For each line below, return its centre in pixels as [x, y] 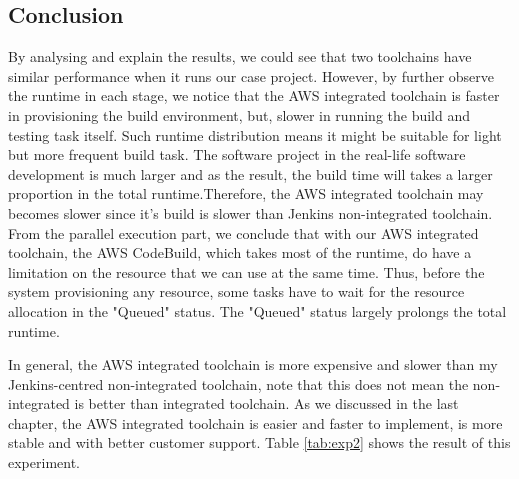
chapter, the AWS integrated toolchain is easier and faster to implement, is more [255, 422]
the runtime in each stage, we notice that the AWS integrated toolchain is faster [254, 95]
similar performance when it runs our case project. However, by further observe [251, 75]
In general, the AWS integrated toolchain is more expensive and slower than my [253, 364]
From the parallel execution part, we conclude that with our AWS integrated [243, 232]
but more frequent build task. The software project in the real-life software [237, 154]
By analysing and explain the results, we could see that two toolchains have [240, 56]
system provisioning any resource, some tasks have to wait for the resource [236, 291]
